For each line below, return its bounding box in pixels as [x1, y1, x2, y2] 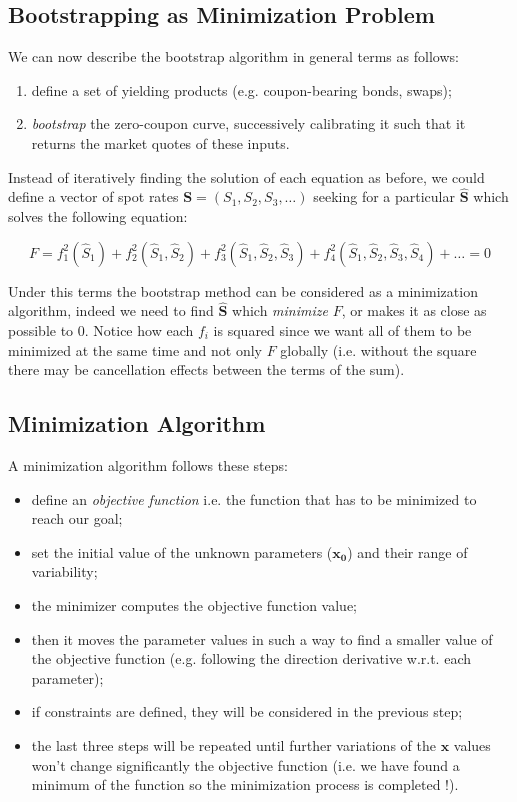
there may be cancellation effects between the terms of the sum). [8, 359, 405, 380]
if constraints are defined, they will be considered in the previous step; [31, 701, 463, 722]
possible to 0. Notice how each [8, 319, 194, 340]
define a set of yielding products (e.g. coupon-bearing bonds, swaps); [31, 79, 452, 100]
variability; [31, 561, 98, 582]
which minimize [232, 300, 328, 321]
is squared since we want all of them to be [213, 319, 472, 340]
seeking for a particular [313, 186, 455, 207]
